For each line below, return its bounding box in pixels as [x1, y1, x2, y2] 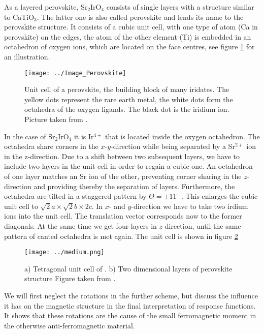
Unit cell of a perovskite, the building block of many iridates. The [24, 84, 229, 95]
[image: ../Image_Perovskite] [24, 69, 126, 77]
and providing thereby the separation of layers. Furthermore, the [34, 180, 235, 191]
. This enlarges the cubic [181, 191, 258, 201]
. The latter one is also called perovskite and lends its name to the [37, 11, 244, 22]
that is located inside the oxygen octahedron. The [105, 131, 260, 141]
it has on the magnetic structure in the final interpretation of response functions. [4, 300, 256, 311]
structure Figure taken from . [24, 273, 116, 284]
